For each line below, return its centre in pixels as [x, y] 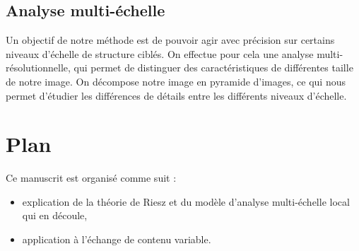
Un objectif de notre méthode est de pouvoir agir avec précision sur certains [170, 40]
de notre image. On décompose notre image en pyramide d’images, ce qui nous [176, 81]
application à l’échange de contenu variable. [117, 239]
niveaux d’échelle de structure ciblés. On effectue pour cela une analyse [160, 53]
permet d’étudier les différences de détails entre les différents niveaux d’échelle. [176, 95]
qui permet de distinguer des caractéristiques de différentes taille [213, 68]
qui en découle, [55, 215]
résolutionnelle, [38, 68]
